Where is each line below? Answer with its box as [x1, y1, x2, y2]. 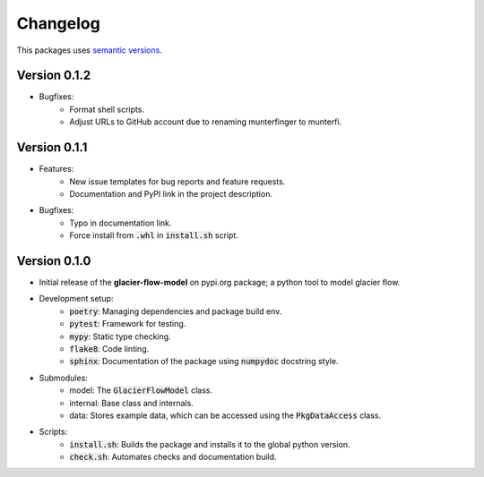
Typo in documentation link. [69, 217, 172, 228]
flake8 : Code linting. [69, 343, 150, 353]
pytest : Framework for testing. [69, 319, 186, 329]
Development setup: [39, 294, 114, 304]
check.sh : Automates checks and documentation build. [69, 452, 277, 463]
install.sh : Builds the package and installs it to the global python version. [69, 439, 350, 449]
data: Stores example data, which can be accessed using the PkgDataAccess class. [69, 410, 381, 421]
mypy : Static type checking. [69, 331, 171, 342]
